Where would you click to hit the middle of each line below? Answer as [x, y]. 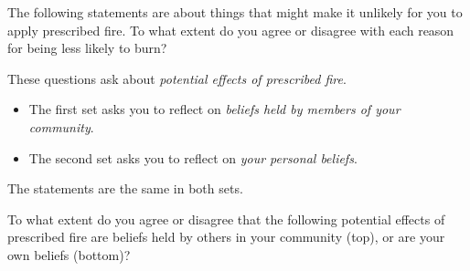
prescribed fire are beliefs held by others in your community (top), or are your [226, 237]
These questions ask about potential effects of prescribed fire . [177, 78]
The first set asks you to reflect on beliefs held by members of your [214, 109]
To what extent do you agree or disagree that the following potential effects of [226, 219]
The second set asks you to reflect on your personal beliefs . [193, 157]
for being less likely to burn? [87, 48]
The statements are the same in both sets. [125, 188]
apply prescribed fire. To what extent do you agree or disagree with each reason [231, 30]
